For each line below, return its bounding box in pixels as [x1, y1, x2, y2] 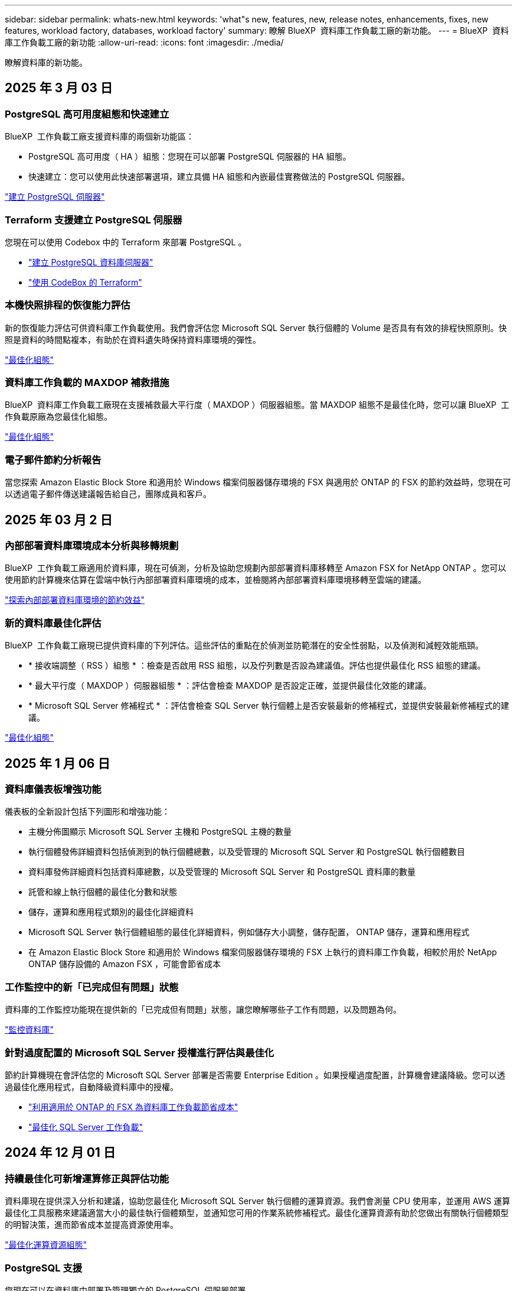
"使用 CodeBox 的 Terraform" [28, 277, 142, 287]
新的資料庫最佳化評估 [5, 617, 102, 629]
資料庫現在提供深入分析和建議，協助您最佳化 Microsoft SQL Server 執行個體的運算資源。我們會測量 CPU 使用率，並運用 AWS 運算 [5, 1196, 511, 1206]
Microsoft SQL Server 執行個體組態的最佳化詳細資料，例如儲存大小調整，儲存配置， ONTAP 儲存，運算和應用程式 [28, 927, 470, 938]
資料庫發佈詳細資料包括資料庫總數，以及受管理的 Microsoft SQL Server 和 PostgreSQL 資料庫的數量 [28, 867, 415, 877]
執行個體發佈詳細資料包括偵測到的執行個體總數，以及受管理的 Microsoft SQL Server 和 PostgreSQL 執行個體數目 [28, 846, 465, 857]
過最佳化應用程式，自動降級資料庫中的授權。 [5, 1081, 178, 1092]
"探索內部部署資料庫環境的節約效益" [5, 595, 145, 605]
